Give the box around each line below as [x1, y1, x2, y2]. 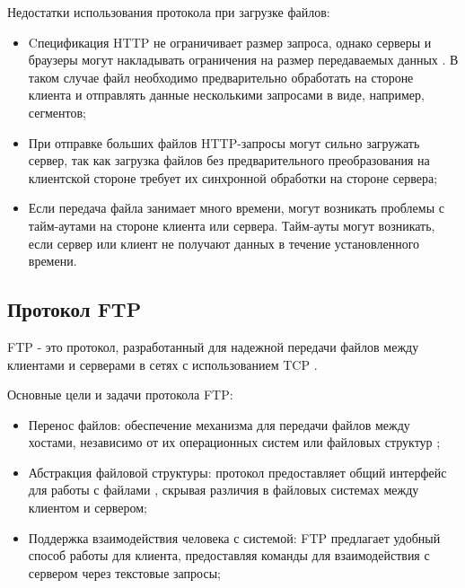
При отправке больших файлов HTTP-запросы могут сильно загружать [28, 133, 420, 152]
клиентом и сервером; [28, 498, 147, 517]
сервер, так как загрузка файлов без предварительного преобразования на [28, 151, 430, 170]
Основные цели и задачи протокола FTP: [7, 385, 233, 404]
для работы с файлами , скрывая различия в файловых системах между [28, 480, 419, 499]
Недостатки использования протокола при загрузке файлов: [7, 3, 330, 21]
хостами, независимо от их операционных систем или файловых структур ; [28, 433, 441, 452]
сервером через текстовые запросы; [28, 563, 221, 582]
